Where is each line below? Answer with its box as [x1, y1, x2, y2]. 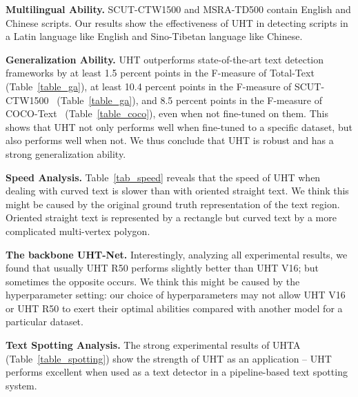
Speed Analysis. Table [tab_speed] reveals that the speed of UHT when [6, 170, 321, 184]
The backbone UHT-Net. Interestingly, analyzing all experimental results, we [6, 247, 348, 261]
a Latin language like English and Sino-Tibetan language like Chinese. [6, 29, 303, 43]
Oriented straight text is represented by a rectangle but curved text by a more [6, 210, 337, 225]
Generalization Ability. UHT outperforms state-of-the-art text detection [6, 52, 324, 66]
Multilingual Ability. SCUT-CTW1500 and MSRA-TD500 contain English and [6, 2, 351, 16]
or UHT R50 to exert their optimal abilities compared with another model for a [6, 301, 343, 315]
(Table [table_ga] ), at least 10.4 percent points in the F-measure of [6, 79, 292, 93]
